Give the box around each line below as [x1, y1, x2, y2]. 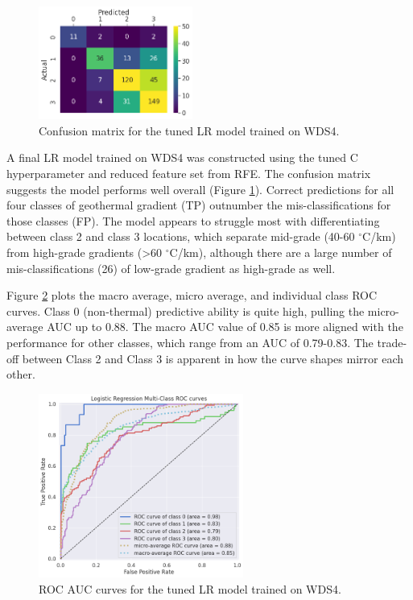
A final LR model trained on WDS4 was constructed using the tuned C [6, 149, 358, 166]
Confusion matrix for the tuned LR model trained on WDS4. [39, 122, 340, 139]
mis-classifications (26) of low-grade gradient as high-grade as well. [6, 259, 336, 276]
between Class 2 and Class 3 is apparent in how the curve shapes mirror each [22, 350, 403, 366]
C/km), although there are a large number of [169, 243, 392, 260]
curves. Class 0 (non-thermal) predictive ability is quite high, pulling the [6, 302, 365, 319]
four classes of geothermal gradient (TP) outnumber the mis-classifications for [6, 197, 391, 213]
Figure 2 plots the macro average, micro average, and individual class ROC [6, 287, 378, 304]
